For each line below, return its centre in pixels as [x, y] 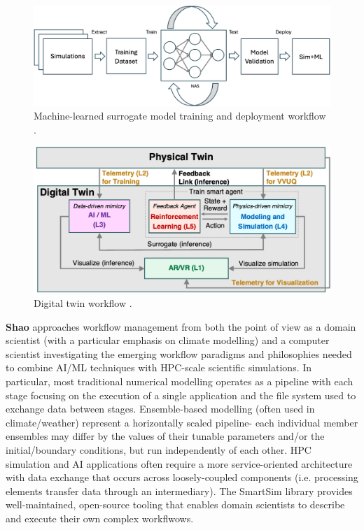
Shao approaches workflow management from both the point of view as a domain [181, 326]
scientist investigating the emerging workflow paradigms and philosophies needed [179, 353]
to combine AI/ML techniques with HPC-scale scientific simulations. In [159, 367]
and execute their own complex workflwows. [100, 518]
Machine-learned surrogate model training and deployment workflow [180, 116]
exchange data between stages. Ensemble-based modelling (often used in [160, 409]
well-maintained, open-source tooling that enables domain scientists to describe [175, 504]
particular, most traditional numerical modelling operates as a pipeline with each [180, 381]
